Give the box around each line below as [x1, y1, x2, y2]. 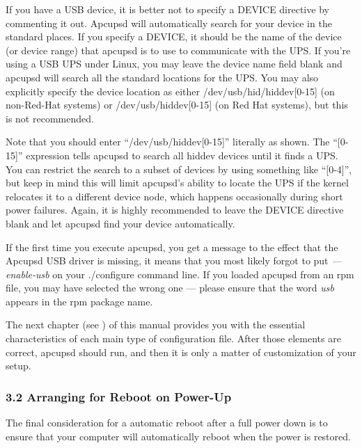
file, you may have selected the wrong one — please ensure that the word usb [6, 280, 334, 295]
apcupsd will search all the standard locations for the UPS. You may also [6, 70, 319, 84]
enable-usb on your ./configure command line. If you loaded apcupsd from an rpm [6, 266, 354, 281]
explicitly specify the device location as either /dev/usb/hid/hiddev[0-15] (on [6, 83, 335, 98]
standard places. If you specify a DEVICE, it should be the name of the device [6, 29, 342, 44]
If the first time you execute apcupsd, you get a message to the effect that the [6, 239, 338, 254]
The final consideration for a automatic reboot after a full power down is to [6, 415, 328, 430]
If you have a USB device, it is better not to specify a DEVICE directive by [6, 2, 329, 16]
